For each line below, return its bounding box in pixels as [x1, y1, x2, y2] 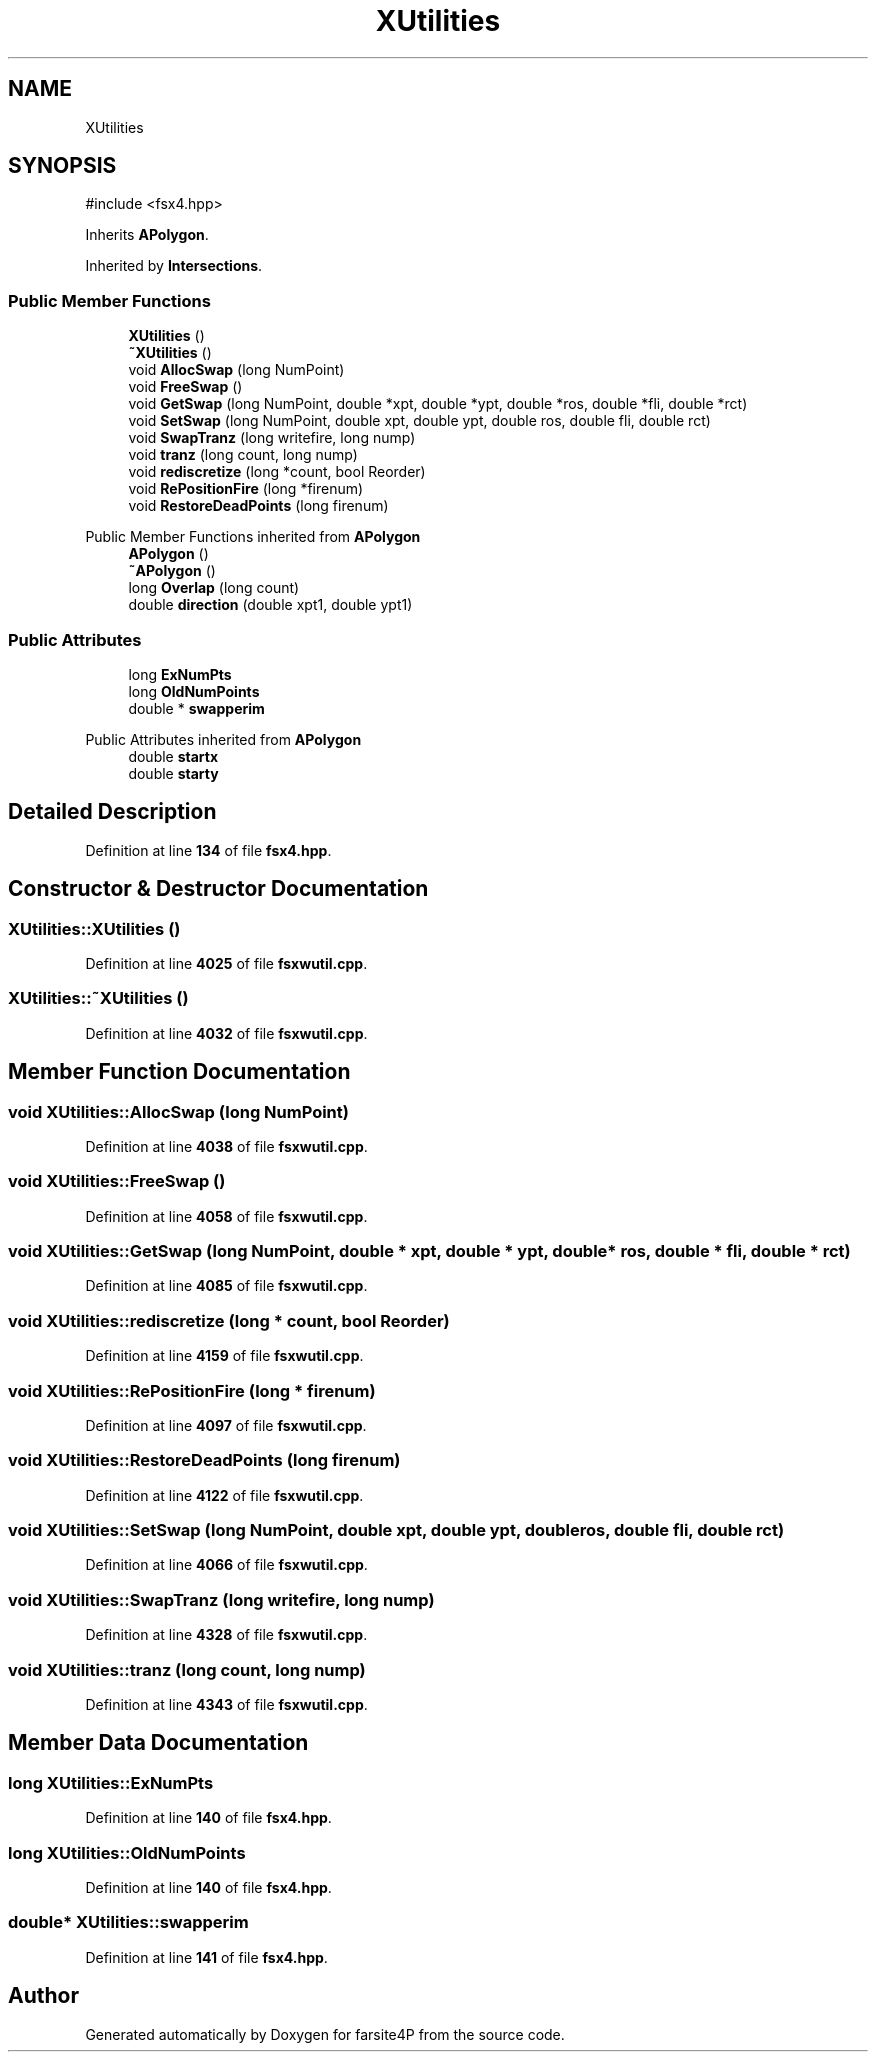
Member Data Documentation [8, 1730, 309, 1756]
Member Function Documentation [8, 1059, 351, 1085]
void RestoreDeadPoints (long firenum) [128, 497, 389, 515]
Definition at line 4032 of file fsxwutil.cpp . [85, 1024, 368, 1042]
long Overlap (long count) [128, 579, 300, 597]
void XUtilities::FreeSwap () [8, 1171, 226, 1192]
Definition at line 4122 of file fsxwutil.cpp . [85, 1486, 364, 1504]
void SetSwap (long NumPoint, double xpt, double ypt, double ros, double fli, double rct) [128, 412, 711, 430]
